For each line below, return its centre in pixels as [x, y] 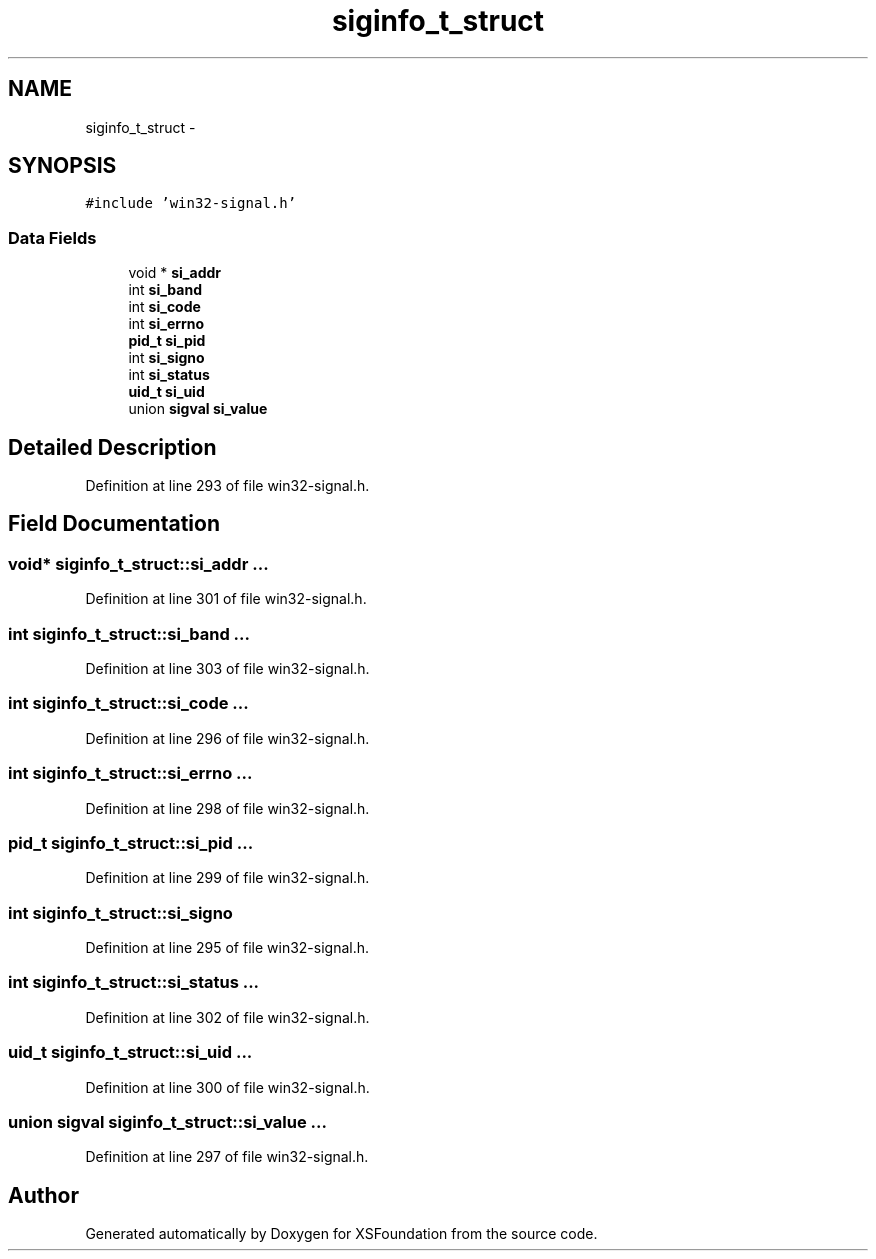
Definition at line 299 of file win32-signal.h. [227, 878]
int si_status [169, 375]
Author [43, 1195]
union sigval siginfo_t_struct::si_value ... [167, 1121]
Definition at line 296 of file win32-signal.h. [227, 738]
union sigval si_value [198, 409]
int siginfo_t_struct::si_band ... [129, 633]
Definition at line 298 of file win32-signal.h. [227, 808]
